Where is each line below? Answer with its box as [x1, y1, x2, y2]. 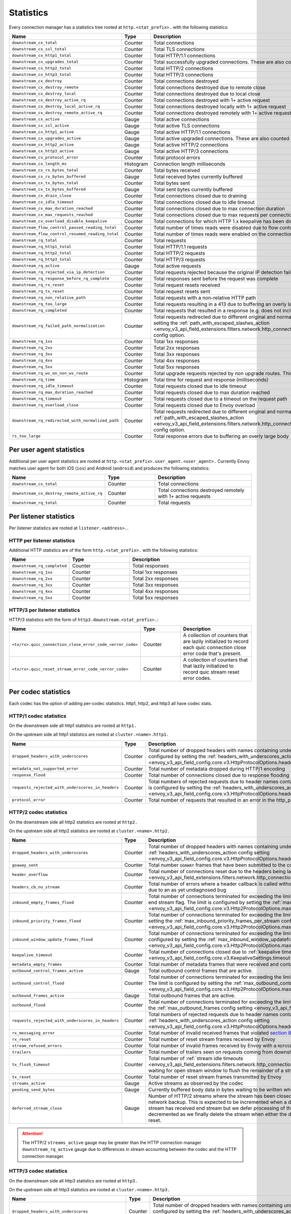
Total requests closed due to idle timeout [153, 383, 247, 389]
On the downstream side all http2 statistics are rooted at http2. [9, 819, 138, 825]
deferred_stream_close [12, 1105, 63, 1111]
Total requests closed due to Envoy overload [153, 402, 256, 408]
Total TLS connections [153, 46, 205, 52]
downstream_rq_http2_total [12, 251, 72, 256]
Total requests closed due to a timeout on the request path [153, 395, 288, 402]
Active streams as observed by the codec [148, 1080, 243, 1087]
